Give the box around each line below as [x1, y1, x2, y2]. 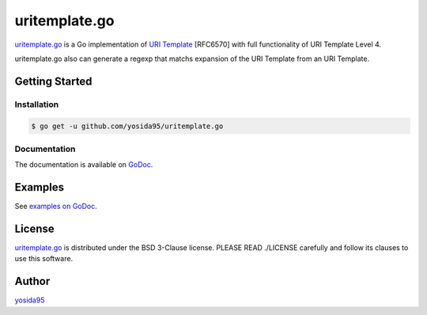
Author [14, 275, 51, 288]
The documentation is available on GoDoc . [14, 160, 153, 169]
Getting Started [14, 74, 93, 88]
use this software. [14, 254, 74, 264]
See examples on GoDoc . [14, 202, 98, 211]
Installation [14, 99, 59, 110]
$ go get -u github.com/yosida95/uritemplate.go [31, 121, 224, 131]
